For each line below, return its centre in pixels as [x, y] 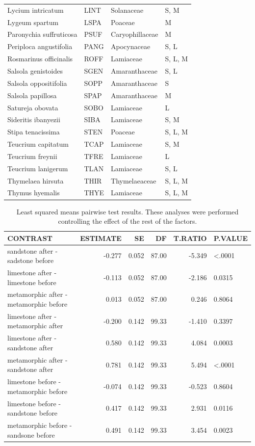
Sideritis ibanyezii [34, 119]
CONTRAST [30, 238]
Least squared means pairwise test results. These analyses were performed [127, 211]
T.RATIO [190, 238]
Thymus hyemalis [34, 193]
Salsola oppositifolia [37, 83]
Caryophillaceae [135, 34]
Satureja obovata [33, 107]
